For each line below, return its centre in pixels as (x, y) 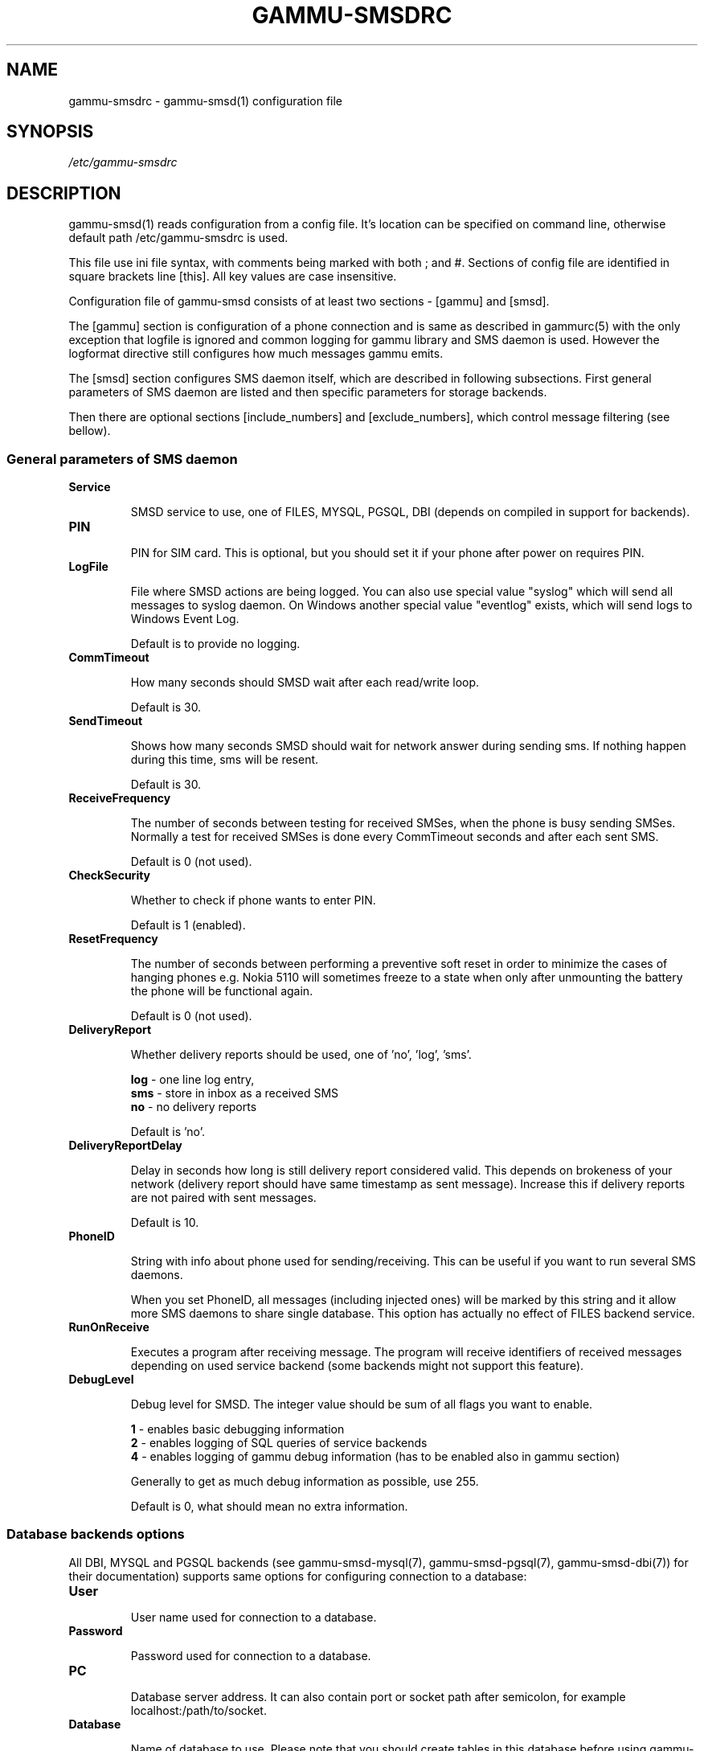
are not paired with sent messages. (223, 1198)
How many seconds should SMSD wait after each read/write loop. (305, 683)
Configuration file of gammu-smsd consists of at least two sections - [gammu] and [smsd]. (309, 301)
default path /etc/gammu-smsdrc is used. (178, 238)
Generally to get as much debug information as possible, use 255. (305, 1482)
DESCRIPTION (64, 193)
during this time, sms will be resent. (225, 760)
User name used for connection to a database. (254, 1617)
